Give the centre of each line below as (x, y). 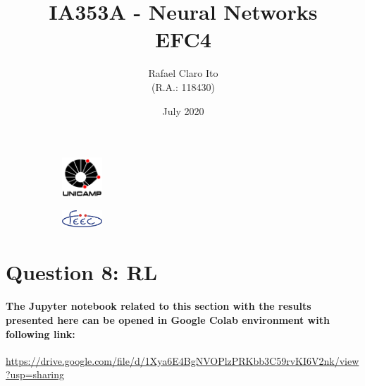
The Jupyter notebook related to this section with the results (159, 306)
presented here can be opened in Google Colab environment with (168, 319)
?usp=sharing (35, 374)
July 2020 (183, 110)
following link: (41, 333)
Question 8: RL (82, 271)
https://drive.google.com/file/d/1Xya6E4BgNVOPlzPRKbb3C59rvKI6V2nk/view (182, 360)
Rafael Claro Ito (183, 73)
